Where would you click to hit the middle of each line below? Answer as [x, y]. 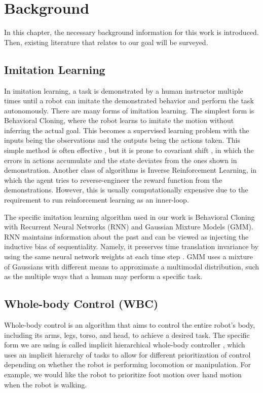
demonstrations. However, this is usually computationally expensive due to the [126, 190]
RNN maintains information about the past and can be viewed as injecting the [126, 236]
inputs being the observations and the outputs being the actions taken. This [122, 140]
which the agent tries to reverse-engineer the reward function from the [113, 180]
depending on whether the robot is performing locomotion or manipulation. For [128, 364]
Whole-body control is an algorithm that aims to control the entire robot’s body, [130, 325]
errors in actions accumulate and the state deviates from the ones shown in [121, 160]
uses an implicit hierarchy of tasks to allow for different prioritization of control [127, 354]
